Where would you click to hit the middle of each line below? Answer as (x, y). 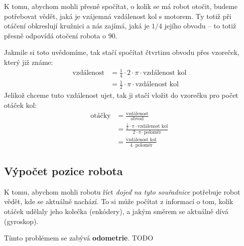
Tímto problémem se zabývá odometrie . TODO (79, 238)
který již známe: (29, 62)
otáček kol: (20, 105)
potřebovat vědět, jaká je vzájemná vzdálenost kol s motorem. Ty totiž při (118, 16)
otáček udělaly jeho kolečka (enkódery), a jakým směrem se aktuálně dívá (116, 211)
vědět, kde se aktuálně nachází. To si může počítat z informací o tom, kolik (119, 201)
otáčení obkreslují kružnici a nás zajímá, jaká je (77, 26)
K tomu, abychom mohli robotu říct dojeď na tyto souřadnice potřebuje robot (122, 191)
